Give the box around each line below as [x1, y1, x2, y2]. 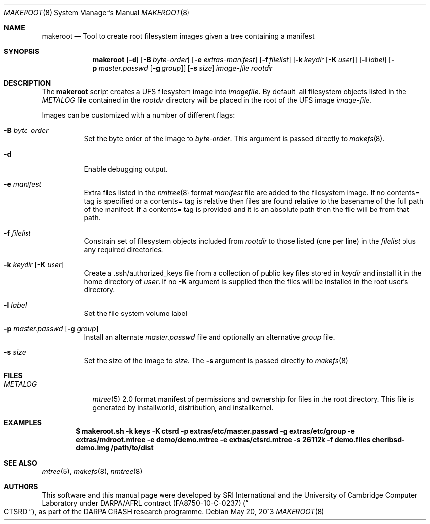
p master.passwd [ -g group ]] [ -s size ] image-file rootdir [92, 64, 273, 72]
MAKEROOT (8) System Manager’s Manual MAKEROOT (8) [4, 8, 190, 17]
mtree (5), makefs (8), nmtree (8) [42, 467, 143, 475]
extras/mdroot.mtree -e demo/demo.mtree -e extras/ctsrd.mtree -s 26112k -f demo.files [76, 435, 371, 444]
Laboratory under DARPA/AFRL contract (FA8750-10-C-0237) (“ [42, 499, 249, 507]
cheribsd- [372, 435, 405, 444]
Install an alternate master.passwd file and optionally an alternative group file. [84, 333, 335, 341]
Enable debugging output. [84, 165, 168, 173]
